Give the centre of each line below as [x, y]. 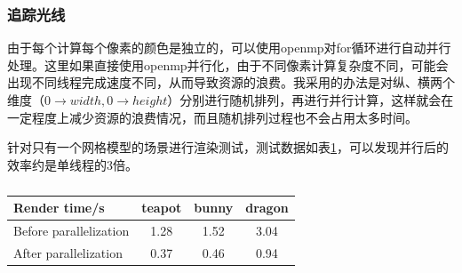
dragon [267, 208]
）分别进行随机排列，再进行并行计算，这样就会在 [311, 100]
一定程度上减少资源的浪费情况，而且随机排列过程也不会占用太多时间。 [212, 117]
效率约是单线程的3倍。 [72, 164]
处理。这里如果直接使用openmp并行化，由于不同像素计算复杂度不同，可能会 [228, 64]
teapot [162, 208]
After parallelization [68, 253]
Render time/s [59, 208]
